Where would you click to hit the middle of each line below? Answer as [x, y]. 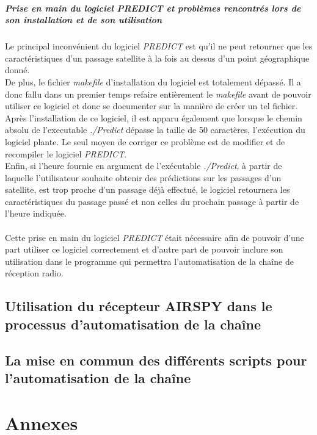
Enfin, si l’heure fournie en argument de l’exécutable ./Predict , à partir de [144, 166]
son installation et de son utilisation [84, 20]
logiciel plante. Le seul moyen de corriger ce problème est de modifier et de [145, 141]
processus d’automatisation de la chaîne [133, 324]
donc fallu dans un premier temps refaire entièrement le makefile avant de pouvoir [158, 94]
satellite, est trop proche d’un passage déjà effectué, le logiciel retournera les [148, 189]
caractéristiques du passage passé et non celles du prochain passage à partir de [152, 201]
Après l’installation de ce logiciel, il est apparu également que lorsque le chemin [154, 117]
